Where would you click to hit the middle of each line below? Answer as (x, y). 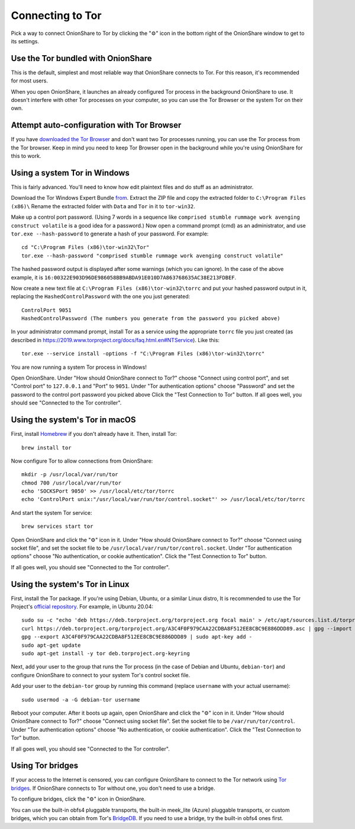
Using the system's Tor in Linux (70, 584)
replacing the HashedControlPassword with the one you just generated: (101, 296)
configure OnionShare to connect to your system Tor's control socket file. (101, 675)
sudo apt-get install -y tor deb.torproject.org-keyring (106, 653)
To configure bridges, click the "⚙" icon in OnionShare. (78, 799)
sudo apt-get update (51, 645)
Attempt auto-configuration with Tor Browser (96, 125)
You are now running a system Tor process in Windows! (79, 367)
